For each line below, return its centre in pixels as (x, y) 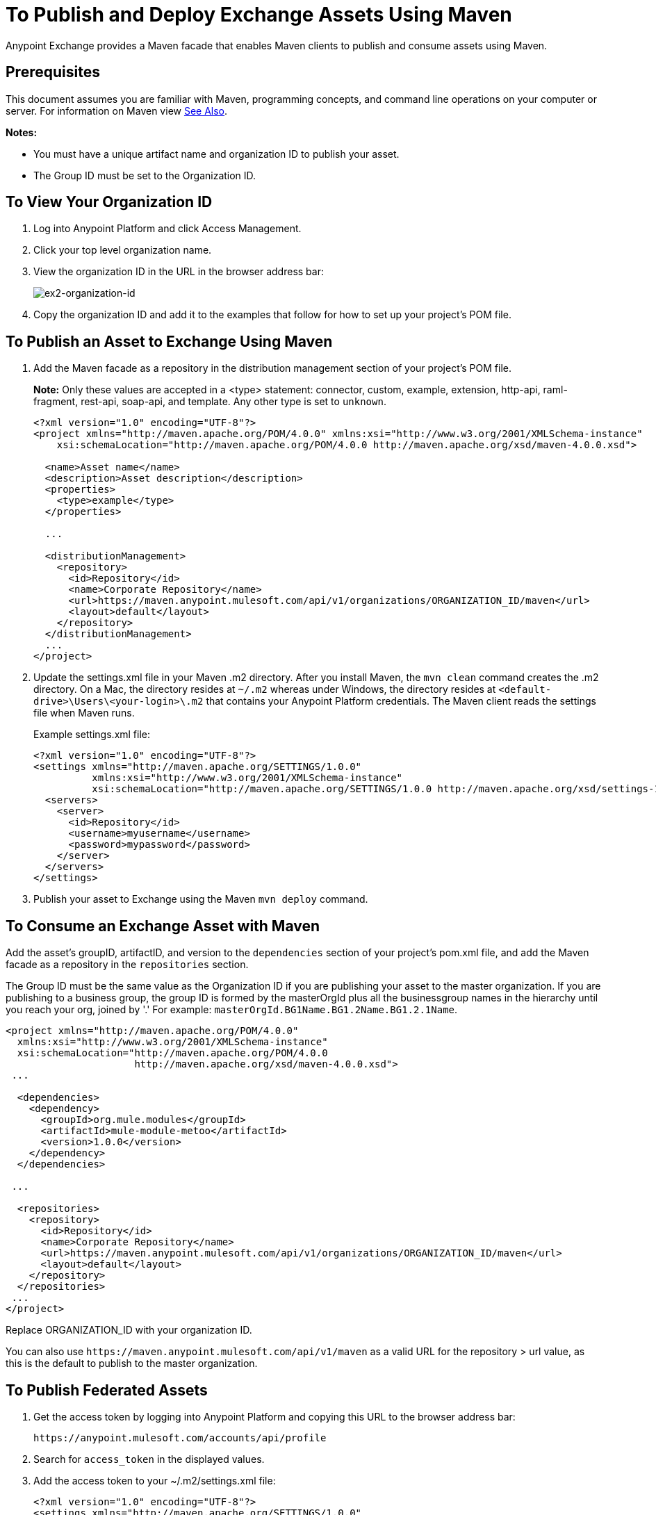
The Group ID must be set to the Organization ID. (145, 175)
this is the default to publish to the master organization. (132, 1363)
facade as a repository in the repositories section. (127, 965)
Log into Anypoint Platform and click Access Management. (167, 229)
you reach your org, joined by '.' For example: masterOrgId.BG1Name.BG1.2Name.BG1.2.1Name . (232, 1010)
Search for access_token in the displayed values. (149, 1459)
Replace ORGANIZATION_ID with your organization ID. (129, 1330)
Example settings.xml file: (92, 735)
